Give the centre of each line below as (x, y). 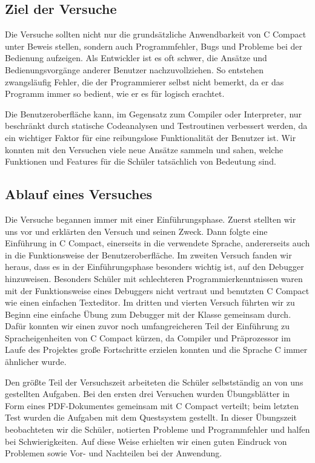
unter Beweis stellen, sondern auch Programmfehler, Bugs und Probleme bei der (154, 46)
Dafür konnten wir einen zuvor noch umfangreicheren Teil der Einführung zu (148, 326)
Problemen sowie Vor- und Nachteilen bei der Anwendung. (114, 453)
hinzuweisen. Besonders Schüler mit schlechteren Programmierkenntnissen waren (154, 278)
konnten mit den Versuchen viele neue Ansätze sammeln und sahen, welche (144, 149)
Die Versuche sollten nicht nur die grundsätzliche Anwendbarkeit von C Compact (156, 34)
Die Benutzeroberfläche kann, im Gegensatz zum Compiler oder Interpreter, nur (154, 113)
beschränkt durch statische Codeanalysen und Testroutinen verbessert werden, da (156, 126)
